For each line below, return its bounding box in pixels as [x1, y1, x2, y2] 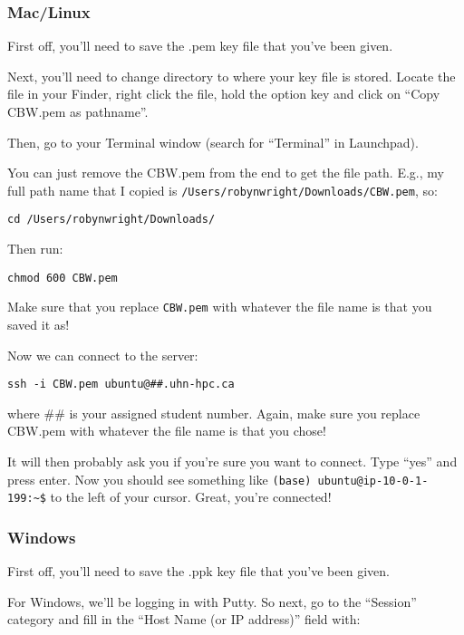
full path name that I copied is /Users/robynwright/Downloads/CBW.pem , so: [7, 180, 438, 199]
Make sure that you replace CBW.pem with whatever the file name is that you [7, 297, 432, 316]
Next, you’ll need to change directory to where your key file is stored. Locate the [7, 66, 456, 85]
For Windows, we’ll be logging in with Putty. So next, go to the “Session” [7, 592, 417, 611]
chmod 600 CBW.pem [7, 271, 118, 284]
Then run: [7, 239, 63, 258]
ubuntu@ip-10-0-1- [317, 474, 429, 487]
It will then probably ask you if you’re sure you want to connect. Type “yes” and [7, 452, 458, 471]
